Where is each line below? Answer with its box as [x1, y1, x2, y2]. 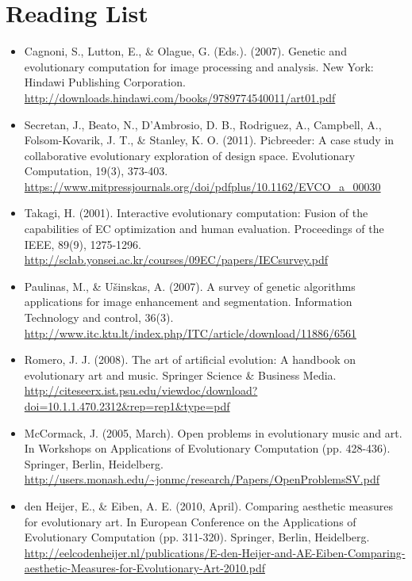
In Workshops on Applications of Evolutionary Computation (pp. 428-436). [24, 440, 391, 457]
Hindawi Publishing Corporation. [24, 74, 186, 90]
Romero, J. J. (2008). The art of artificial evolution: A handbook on [24, 351, 356, 368]
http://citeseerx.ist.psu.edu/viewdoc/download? [24, 382, 258, 399]
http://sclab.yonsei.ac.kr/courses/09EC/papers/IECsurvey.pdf [24, 251, 328, 268]
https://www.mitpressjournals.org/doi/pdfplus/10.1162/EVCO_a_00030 [24, 178, 381, 194]
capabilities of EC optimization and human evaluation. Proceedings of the [24, 220, 384, 237]
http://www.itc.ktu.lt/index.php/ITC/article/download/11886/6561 [24, 324, 356, 341]
